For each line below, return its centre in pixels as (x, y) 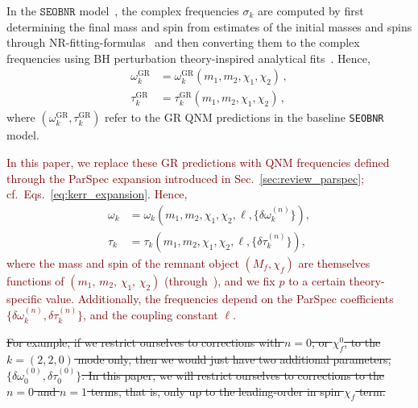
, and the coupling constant (151, 315)
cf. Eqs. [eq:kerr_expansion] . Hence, (97, 194)
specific (25, 298)
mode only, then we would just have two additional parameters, (234, 358)
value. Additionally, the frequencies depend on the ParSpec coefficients (219, 298)
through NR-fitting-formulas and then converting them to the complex (183, 42)
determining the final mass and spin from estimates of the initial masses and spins (209, 26)
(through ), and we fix (220, 280)
